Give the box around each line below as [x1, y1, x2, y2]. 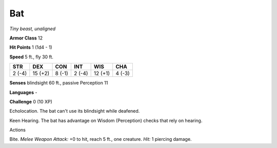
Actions [9, 127, 26, 133]
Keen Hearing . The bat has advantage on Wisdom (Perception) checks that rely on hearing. [9, 117, 203, 123]
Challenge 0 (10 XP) [9, 98, 52, 104]
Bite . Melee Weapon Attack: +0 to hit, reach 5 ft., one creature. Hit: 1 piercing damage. [9, 136, 192, 142]
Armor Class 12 [9, 35, 43, 41]
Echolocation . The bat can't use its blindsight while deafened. [9, 108, 140, 114]
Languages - [9, 89, 37, 95]
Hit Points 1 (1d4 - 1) [9, 44, 52, 51]
